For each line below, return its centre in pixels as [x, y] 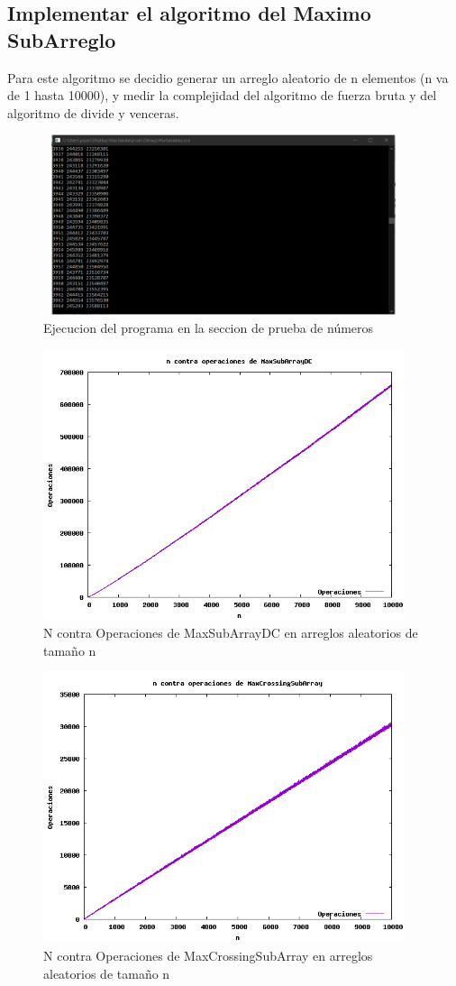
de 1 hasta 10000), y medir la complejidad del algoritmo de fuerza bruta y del [222, 95]
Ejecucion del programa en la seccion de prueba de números [209, 327]
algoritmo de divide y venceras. [93, 112]
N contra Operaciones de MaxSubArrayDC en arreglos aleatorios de [231, 633]
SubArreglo [62, 39]
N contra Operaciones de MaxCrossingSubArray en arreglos [208, 955]
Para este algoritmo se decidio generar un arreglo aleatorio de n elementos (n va [228, 77]
